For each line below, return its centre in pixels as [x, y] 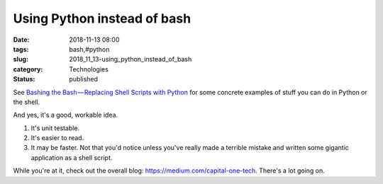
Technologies [89, 69]
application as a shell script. [72, 157]
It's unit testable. [55, 128]
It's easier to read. [57, 138]
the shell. [27, 102]
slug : [21, 59]
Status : [24, 79]
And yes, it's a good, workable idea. [66, 115]
